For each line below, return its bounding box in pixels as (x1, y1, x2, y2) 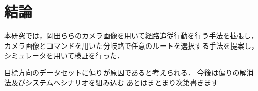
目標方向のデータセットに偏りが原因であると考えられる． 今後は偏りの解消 (4, 67, 254, 77)
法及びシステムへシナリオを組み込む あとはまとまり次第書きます (4, 77, 219, 87)
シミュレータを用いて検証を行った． (4, 50, 124, 61)
